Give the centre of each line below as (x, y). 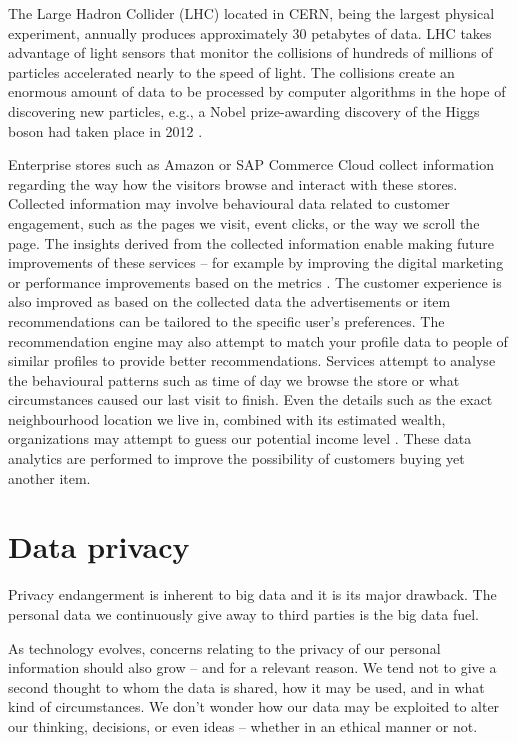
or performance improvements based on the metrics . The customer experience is (255, 281)
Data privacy (99, 546)
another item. (49, 477)
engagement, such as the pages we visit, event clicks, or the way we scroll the (244, 222)
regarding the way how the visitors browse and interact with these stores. (233, 183)
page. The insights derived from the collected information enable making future (251, 242)
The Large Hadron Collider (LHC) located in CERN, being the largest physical (251, 13)
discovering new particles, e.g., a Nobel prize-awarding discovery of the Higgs (244, 110)
